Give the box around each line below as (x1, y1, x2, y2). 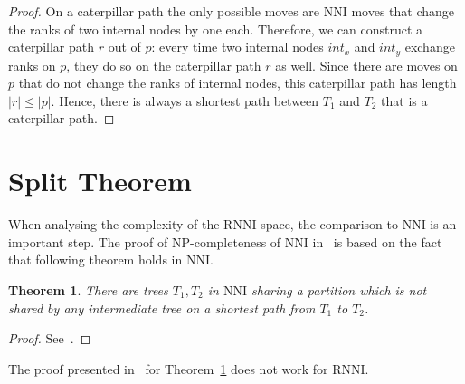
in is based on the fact (312, 232, 442, 251)
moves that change (351, 2, 455, 20)
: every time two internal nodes (151, 37, 324, 56)
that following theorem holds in (8, 250, 183, 269)
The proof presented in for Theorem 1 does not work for (8, 359, 328, 378)
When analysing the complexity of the (8, 215, 220, 234)
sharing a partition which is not (251, 280, 427, 299)
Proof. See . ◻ (8, 329, 91, 348)
